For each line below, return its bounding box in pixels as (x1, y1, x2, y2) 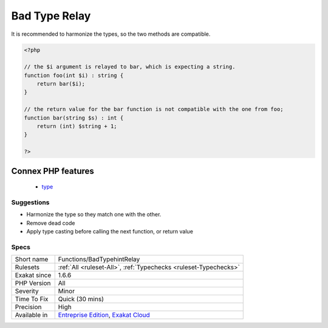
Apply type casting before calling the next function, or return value (26, 228, 194, 235)
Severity (15, 287, 39, 295)
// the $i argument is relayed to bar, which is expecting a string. (24, 64, 236, 70)
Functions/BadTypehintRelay (58, 255, 140, 264)
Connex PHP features (11, 166, 94, 176)
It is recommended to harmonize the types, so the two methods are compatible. (11, 30, 211, 38)
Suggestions (11, 198, 50, 206)
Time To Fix (15, 295, 49, 303)
